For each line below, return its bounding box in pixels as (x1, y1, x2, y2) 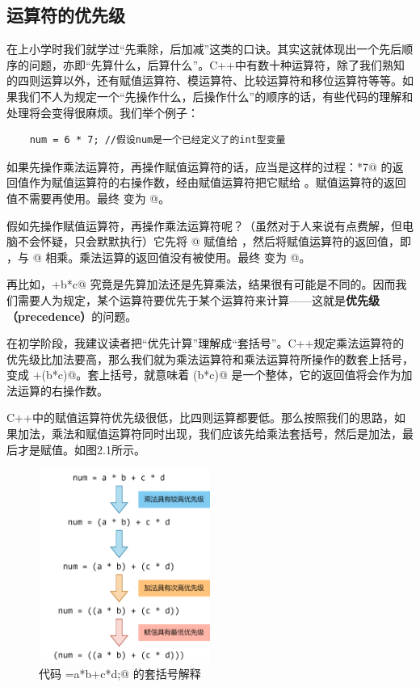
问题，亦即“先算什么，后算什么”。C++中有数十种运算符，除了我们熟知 (28, 56, 405, 73)
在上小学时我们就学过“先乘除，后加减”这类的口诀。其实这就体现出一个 (6, 40, 380, 57)
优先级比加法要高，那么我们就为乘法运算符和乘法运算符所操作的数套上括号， (6, 350, 414, 367)
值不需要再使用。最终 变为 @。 (6, 189, 170, 206)
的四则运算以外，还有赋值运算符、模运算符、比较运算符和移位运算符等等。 (6, 72, 402, 89)
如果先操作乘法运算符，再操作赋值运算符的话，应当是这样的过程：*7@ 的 (6, 158, 393, 175)
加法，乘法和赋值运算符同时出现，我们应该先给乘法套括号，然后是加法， (17, 425, 402, 442)
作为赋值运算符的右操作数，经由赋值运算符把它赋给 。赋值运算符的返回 (28, 174, 406, 191)
